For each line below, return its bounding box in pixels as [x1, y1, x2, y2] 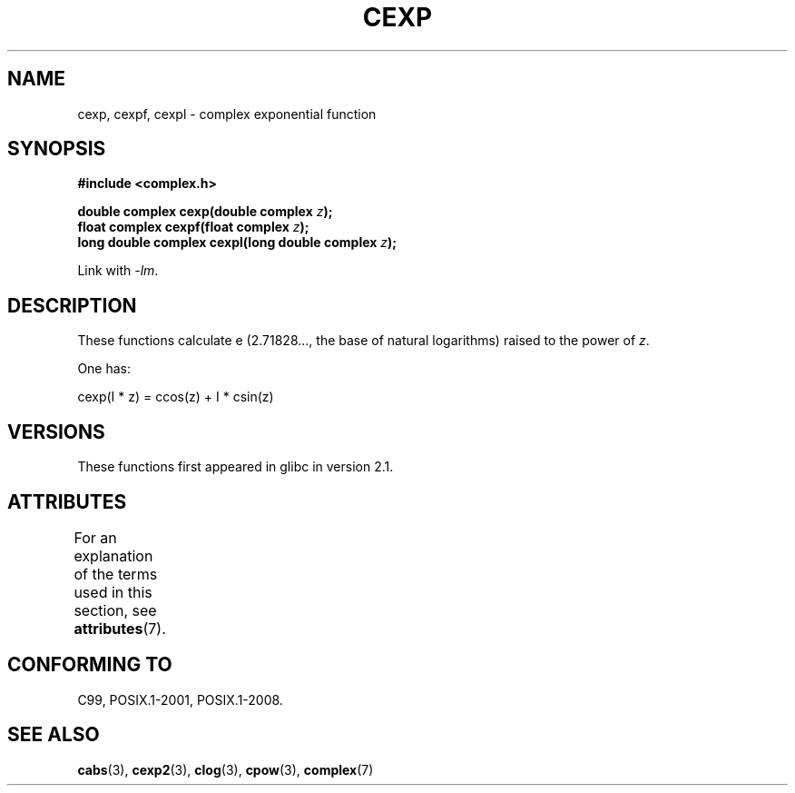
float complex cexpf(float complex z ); [77, 219, 309, 235]
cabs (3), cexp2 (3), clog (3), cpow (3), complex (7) [77, 761, 374, 778]
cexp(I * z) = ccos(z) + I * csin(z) [77, 389, 274, 405]
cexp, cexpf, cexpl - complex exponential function [77, 105, 377, 122]
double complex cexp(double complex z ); [77, 203, 333, 220]
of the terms [74, 564, 158, 583]
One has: [77, 361, 132, 377]
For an [74, 528, 117, 547]
